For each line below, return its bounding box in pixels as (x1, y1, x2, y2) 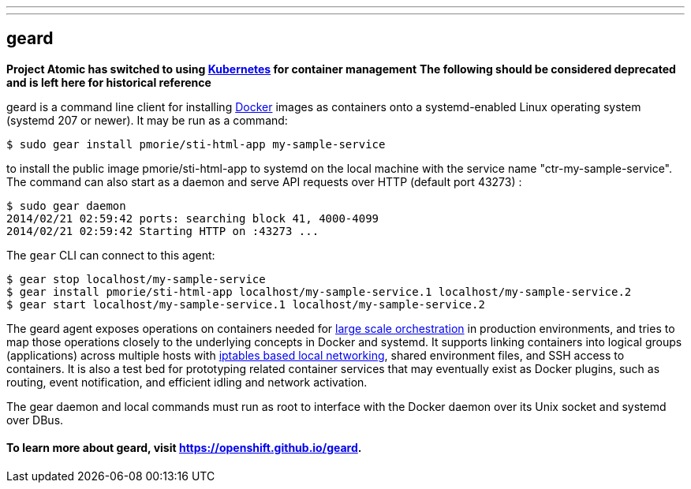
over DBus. (6, 412, 64, 427)
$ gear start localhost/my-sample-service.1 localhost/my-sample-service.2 (6, 297, 485, 311)
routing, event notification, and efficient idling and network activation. (6, 375, 368, 389)
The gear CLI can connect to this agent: (6, 248, 215, 262)
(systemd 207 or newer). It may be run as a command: (6, 113, 288, 127)
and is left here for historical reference (6, 75, 211, 89)
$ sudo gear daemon (6, 199, 126, 212)
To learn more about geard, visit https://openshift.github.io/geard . (6, 441, 362, 455)
